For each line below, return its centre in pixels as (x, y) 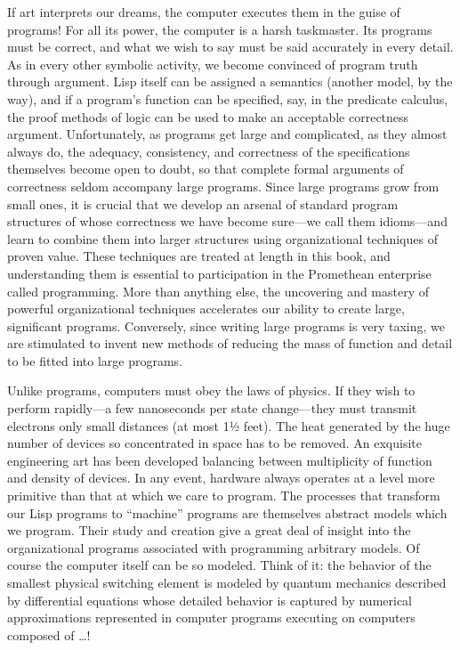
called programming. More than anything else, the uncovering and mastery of (218, 291)
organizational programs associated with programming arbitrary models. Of (214, 547)
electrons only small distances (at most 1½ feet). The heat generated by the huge (229, 425)
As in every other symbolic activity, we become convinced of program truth (213, 64)
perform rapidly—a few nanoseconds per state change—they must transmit (212, 408)
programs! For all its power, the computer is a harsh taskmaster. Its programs (220, 29)
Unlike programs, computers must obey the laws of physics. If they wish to (211, 390)
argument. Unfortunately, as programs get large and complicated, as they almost (227, 134)
